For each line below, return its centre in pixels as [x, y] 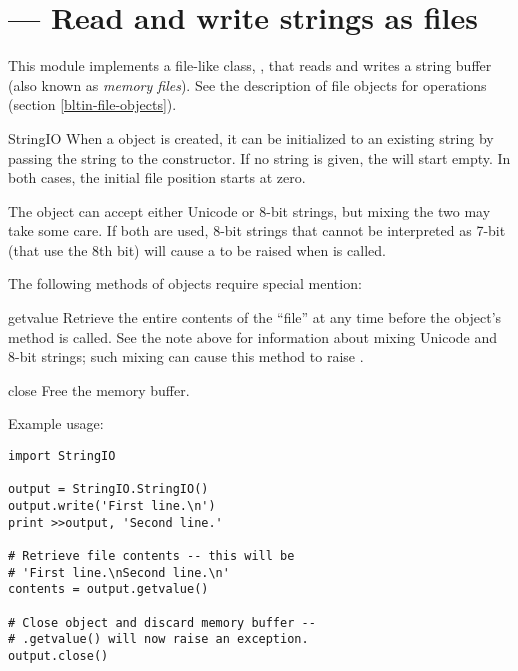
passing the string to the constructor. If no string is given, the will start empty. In [259, 157]
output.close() [58, 655]
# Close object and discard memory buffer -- [162, 622]
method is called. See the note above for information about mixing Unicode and [253, 336]
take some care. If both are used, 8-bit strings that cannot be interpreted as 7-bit [257, 230]
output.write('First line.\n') [112, 506]
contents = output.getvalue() [108, 589]
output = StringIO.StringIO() [108, 489]
